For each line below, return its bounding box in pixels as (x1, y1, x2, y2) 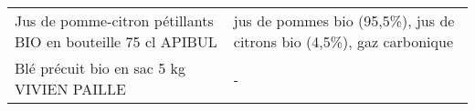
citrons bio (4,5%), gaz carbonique (233, 31, 454, 52)
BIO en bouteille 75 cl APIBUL (15, 31, 217, 52)
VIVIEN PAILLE (15, 78, 127, 99)
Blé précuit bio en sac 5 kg (15, 57, 185, 78)
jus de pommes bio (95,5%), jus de (233, 10, 455, 31)
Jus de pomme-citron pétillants (15, 10, 214, 31)
